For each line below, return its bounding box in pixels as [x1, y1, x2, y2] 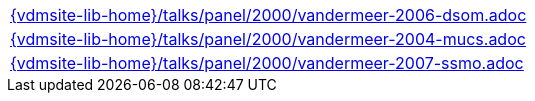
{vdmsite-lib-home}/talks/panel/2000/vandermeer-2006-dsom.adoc [10, 5, 527, 25]
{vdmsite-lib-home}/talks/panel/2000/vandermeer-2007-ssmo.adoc [10, 53, 524, 73]
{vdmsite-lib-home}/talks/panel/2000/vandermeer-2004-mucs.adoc [10, 29, 526, 49]
